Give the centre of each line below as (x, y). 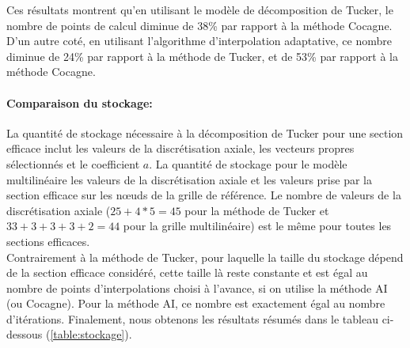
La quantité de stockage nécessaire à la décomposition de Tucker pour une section (205, 132)
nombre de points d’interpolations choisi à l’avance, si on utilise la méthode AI (197, 287)
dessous (25, 334)
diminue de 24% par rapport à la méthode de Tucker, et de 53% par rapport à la (202, 56)
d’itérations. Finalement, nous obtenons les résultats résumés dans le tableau (192, 318)
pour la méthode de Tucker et (257, 210)
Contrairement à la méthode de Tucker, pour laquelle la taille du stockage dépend (205, 257)
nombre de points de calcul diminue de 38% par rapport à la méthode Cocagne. (199, 25)
